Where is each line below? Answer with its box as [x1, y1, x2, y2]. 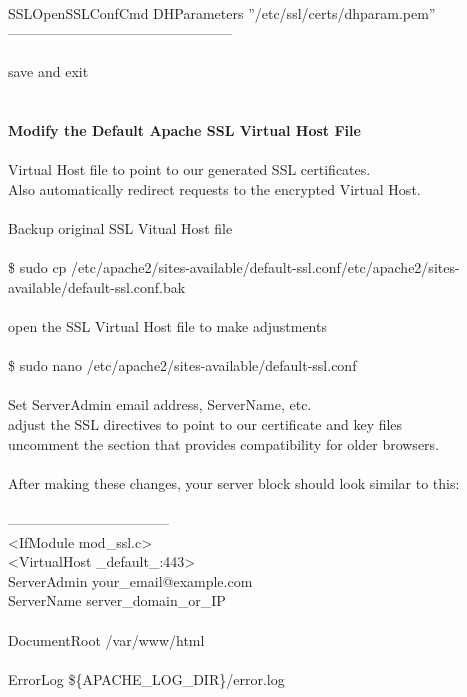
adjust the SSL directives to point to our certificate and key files [8, 414, 403, 435]
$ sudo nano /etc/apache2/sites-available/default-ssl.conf [8, 355, 357, 376]
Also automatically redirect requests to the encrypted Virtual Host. [8, 178, 421, 199]
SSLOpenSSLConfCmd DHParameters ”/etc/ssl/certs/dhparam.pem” [8, 2, 436, 23]
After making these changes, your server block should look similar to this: [8, 472, 460, 493]
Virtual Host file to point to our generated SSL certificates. [8, 159, 371, 180]
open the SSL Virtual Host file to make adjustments [8, 316, 327, 337]
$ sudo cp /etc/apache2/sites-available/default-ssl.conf [8, 257, 341, 278]
